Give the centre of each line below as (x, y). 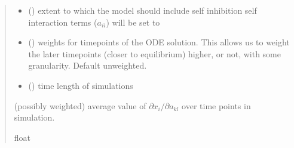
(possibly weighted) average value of (80, 105)
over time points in (216, 105)
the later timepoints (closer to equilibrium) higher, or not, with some (154, 53)
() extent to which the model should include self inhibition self (143, 10)
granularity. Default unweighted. (88, 65)
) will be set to (133, 22)
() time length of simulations (81, 85)
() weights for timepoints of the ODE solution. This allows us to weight (159, 42)
